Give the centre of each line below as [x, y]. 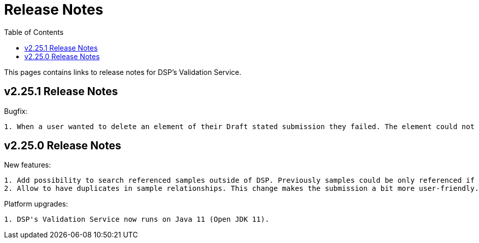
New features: [28, 165]
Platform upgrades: [36, 204]
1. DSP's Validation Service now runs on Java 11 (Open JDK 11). [137, 219]
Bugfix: [16, 111]
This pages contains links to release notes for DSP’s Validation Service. [123, 72]
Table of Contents [34, 32]
